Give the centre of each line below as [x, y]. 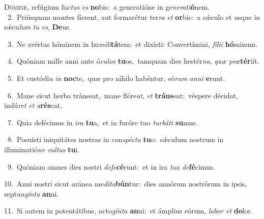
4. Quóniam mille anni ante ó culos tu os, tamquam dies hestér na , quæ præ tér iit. [133, 61]
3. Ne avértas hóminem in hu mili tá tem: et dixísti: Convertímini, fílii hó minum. [133, 44]
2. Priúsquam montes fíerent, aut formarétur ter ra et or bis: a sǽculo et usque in [134, 17]
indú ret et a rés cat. [33, 105]
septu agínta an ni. [32, 193]
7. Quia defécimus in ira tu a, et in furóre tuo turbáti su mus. [102, 122]
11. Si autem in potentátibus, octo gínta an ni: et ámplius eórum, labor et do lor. [128, 211]
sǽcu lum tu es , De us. [38, 27]
